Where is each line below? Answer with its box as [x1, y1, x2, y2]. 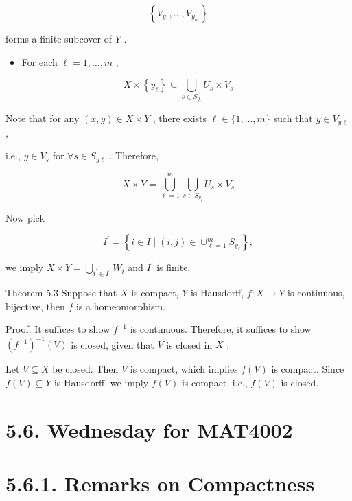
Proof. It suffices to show [5, 322, 110, 336]
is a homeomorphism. [75, 299, 166, 313]
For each [21, 54, 58, 69]
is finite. [156, 260, 191, 275]
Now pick [5, 210, 45, 224]
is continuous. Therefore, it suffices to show [130, 322, 312, 336]
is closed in [166, 337, 213, 351]
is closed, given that [71, 337, 154, 351]
